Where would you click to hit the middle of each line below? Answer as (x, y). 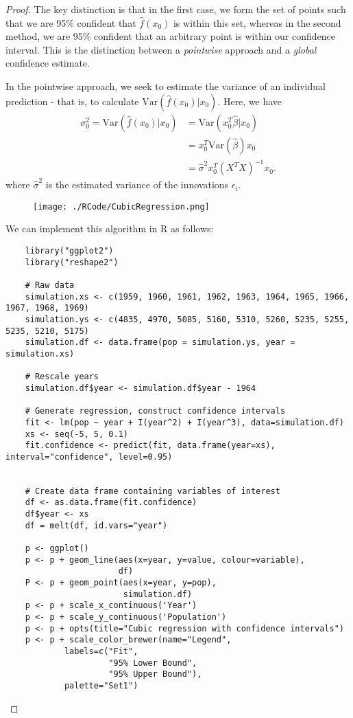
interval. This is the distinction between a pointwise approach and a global (161, 49)
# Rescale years (62, 377)
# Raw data (50, 285)
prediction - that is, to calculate (72, 101)
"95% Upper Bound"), (155, 674)
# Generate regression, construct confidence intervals (155, 411)
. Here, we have (250, 101)
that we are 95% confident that (71, 22)
